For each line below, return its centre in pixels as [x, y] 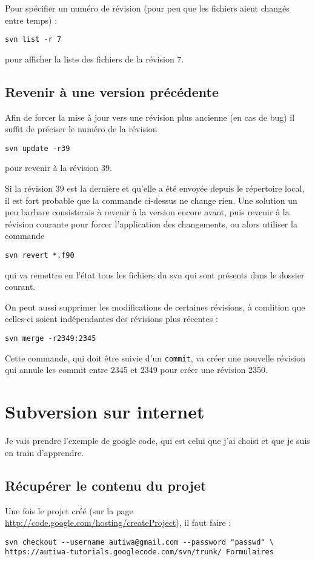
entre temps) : [31, 20]
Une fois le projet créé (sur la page [69, 510]
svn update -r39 [38, 148]
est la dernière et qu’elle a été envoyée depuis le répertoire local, [186, 188]
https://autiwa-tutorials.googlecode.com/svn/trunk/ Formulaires [139, 552]
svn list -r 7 [33, 40]
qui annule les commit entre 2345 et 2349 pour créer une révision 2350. [136, 370]
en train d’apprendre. [45, 452]
